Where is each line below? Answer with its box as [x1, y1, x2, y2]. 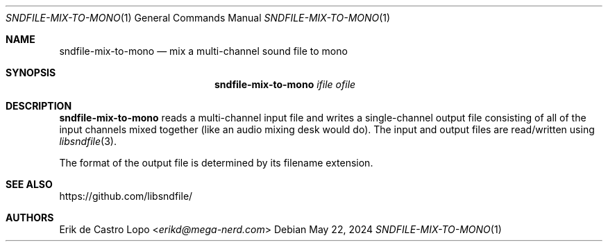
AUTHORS [6, 212, 54, 223]
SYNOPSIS [6, 67, 56, 78]
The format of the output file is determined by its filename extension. [59, 157, 373, 169]
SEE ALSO [6, 178, 53, 190]
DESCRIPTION [6, 100, 72, 112]
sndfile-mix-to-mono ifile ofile [214, 78, 356, 90]
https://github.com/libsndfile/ [59, 190, 193, 202]
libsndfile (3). [59, 135, 117, 147]
